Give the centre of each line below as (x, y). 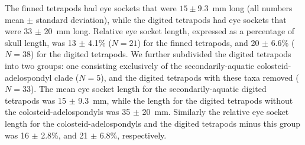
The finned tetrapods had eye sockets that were (91, 8)
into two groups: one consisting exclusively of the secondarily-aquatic (130, 65)
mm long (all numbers (252, 8)
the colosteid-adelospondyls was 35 (68, 112)
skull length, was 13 (40, 42)
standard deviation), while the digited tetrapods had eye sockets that (161, 19)
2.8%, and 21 (64, 135)
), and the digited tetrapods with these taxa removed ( (200, 77)
